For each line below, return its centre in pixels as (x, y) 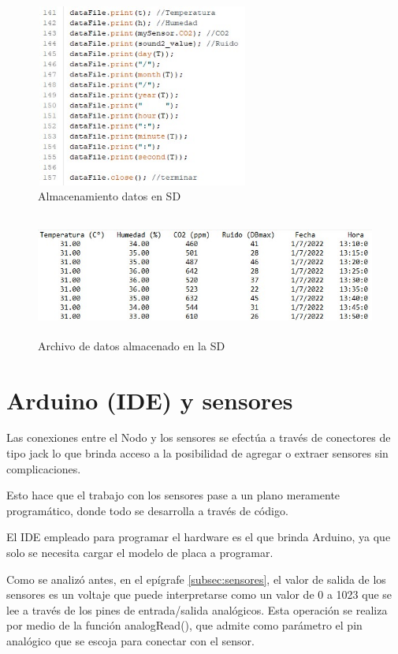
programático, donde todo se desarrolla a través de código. (147, 510)
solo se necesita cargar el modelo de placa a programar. (140, 552)
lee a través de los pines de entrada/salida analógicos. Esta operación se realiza (197, 609)
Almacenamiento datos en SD (110, 196)
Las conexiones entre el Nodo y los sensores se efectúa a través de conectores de (199, 437)
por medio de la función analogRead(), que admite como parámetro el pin (184, 625)
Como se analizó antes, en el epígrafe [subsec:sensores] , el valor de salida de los (196, 579)
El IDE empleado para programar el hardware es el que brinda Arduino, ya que (199, 537)
